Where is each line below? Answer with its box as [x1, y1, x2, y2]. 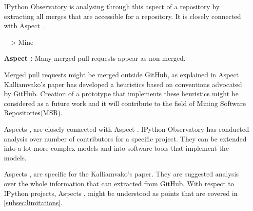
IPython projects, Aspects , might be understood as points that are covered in [4, 188, 238, 198]
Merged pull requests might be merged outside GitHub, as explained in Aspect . [4, 69, 243, 79]
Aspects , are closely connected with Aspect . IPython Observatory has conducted [4, 123, 249, 134]
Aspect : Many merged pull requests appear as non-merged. [4, 53, 186, 63]
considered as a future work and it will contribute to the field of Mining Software [4, 98, 246, 108]
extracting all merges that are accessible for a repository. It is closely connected [4, 11, 241, 21]
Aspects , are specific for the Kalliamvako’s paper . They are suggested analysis [4, 169, 239, 179]
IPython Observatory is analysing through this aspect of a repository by [4, 1, 220, 11]
